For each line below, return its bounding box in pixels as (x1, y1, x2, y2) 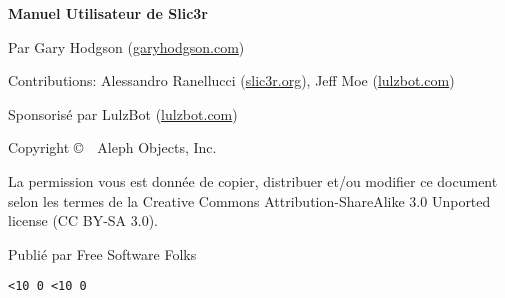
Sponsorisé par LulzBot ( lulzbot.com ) (8, 103, 238, 124)
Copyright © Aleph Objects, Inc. (8, 137, 217, 158)
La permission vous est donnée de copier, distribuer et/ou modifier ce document (8, 170, 498, 191)
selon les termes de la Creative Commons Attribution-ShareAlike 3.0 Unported (8, 190, 491, 211)
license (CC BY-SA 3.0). (8, 210, 158, 231)
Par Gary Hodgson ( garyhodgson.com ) (8, 36, 245, 57)
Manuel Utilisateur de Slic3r (8, 3, 208, 23)
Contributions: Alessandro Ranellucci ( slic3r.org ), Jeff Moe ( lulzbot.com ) (8, 70, 455, 91)
